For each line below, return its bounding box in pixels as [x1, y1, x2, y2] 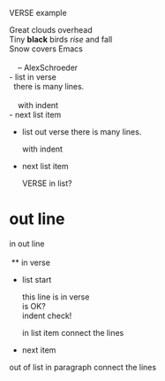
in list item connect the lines [21, 327, 124, 338]
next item [21, 345, 56, 355]
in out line [9, 238, 46, 249]
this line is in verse [21, 292, 90, 302]
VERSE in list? [21, 178, 72, 189]
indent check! [21, 310, 72, 321]
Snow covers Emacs [9, 43, 84, 54]
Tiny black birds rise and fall [9, 35, 113, 44]
